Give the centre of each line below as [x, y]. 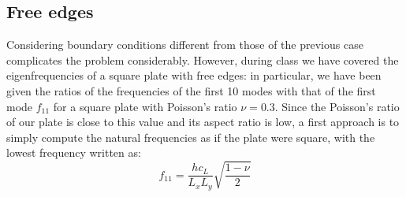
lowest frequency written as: [74, 152]
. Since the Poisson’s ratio [337, 106]
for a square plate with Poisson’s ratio [145, 106]
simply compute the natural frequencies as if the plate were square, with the [191, 137]
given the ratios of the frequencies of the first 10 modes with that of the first [191, 90]
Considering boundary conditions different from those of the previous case [185, 45]
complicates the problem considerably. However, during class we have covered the [203, 59]
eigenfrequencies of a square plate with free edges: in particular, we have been [194, 75]
